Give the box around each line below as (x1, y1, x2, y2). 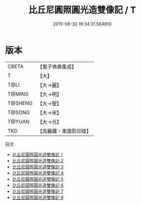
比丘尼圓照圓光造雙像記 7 (12, 188, 64, 194)
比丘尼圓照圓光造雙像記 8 (12, 194, 64, 200)
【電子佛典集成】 (37, 63, 77, 70)
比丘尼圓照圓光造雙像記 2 (12, 157, 64, 163)
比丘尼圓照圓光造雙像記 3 (12, 164, 64, 170)
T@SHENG (7, 100, 33, 106)
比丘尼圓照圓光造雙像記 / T (28, 4, 136, 16)
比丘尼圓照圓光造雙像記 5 (12, 176, 64, 182)
